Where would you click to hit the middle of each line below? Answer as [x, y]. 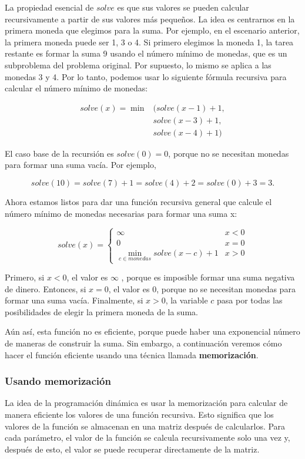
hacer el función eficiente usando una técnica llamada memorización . [132, 354]
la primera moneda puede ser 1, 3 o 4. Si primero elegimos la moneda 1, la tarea [149, 42]
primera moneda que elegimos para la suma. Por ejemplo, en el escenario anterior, [152, 30]
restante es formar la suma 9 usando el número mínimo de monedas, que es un [146, 53]
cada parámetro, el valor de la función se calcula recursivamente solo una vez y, [148, 437]
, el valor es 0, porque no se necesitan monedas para [202, 288]
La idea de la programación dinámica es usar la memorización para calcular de [146, 403]
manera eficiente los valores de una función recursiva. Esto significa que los [139, 414]
